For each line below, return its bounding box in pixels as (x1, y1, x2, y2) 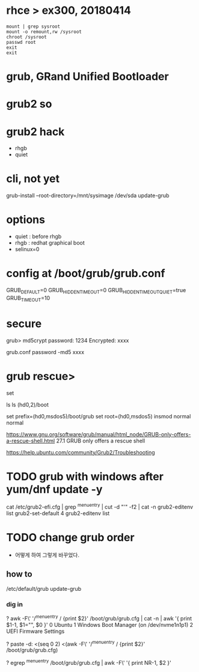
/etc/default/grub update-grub (6, 585, 82, 592)
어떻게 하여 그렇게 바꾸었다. (14, 551, 80, 559)
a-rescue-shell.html (6, 437, 55, 444)
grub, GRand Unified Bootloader (6, 70, 170, 84)
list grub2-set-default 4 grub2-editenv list (6, 510, 110, 517)
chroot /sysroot (6, 34, 47, 40)
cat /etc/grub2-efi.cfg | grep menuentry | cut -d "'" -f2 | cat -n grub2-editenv (6, 502, 194, 511)
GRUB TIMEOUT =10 (6, 294, 51, 303)
